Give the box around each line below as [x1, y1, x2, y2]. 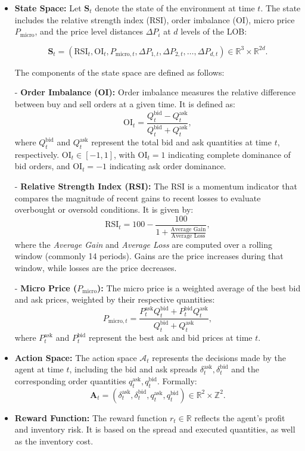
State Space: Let [14, 2, 82, 14]
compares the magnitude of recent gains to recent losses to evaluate [14, 191, 261, 204]
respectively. [14, 148, 60, 160]
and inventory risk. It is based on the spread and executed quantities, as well [14, 423, 295, 436]
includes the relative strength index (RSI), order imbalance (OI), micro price [14, 13, 295, 26]
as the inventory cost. [14, 435, 94, 447]
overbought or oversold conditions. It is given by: [14, 203, 194, 216]
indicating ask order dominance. [109, 160, 226, 172]
